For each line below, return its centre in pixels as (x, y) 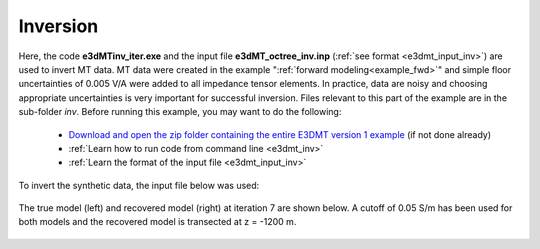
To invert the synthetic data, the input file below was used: (139, 185)
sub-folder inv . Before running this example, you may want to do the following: (180, 112)
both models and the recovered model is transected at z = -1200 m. (157, 222)
